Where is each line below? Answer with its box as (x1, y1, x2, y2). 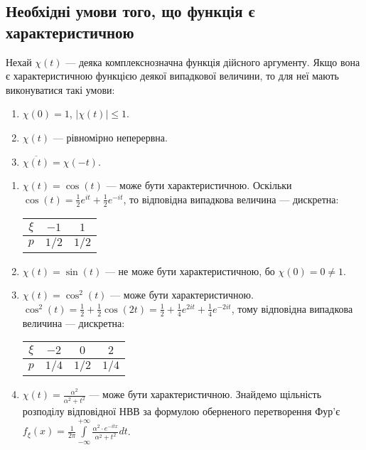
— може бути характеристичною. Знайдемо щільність (89, 387, 322, 402)
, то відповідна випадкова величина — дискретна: (123, 191, 339, 206)
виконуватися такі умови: (6, 82, 115, 97)
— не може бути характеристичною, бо (104, 263, 275, 278)
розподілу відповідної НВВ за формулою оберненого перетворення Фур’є (22, 404, 340, 419)
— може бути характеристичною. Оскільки (106, 178, 292, 193)
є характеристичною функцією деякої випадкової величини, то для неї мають (6, 68, 339, 83)
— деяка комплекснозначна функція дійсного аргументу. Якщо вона (65, 54, 360, 69)
